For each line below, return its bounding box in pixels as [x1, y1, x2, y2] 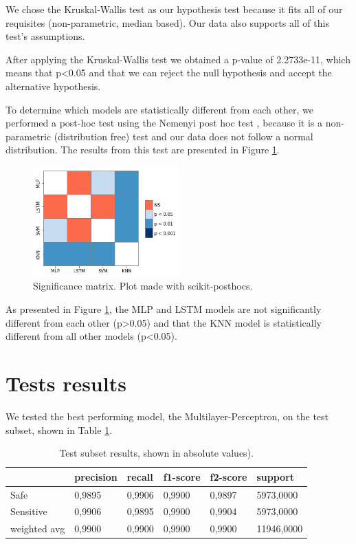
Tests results [5, 369, 126, 398]
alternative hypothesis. [5, 78, 101, 93]
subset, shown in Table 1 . [5, 422, 113, 437]
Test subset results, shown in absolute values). [59, 446, 254, 460]
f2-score [210, 469, 247, 483]
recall [126, 469, 153, 483]
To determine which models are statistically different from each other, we [5, 102, 313, 116]
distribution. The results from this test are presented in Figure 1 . [5, 142, 280, 157]
